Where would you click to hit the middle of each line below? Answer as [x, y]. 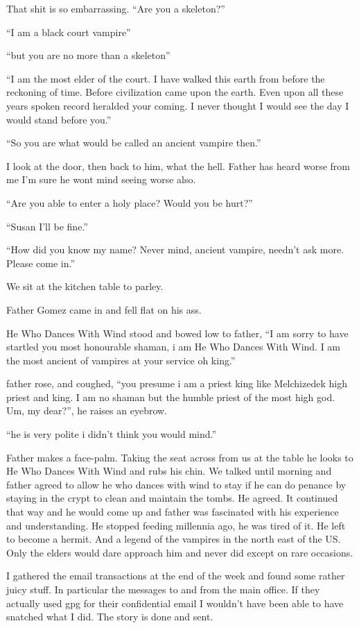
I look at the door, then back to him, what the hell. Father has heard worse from [178, 166]
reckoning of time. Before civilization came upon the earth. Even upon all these [175, 92]
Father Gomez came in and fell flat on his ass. [104, 309]
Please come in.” [41, 263]
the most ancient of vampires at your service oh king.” [121, 360]
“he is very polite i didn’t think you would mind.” [112, 434]
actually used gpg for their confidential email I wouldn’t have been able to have [175, 603]
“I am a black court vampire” [69, 32]
